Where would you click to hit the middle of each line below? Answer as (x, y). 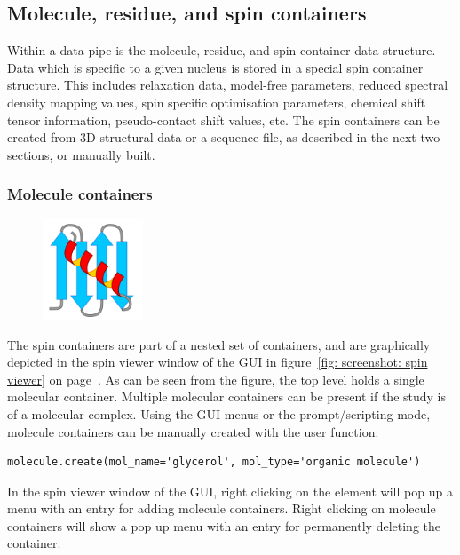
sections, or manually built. (81, 154)
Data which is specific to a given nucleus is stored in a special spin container (215, 67)
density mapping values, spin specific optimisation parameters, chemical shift (217, 102)
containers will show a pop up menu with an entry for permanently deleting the (224, 525)
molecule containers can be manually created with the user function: (193, 431)
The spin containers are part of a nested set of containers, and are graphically (219, 344)
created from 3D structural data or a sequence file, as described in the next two (224, 137)
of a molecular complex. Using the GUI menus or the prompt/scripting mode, (219, 413)
